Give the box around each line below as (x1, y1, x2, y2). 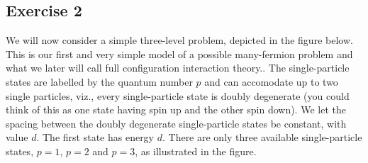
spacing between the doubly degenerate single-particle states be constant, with (6, 116, 347, 130)
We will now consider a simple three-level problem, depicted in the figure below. (6, 33, 353, 47)
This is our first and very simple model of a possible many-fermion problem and (6, 46, 353, 61)
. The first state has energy (36, 130, 155, 145)
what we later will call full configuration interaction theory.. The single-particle (6, 60, 350, 75)
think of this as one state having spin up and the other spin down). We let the (6, 102, 346, 117)
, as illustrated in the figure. (135, 143, 257, 158)
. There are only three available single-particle (162, 130, 362, 145)
